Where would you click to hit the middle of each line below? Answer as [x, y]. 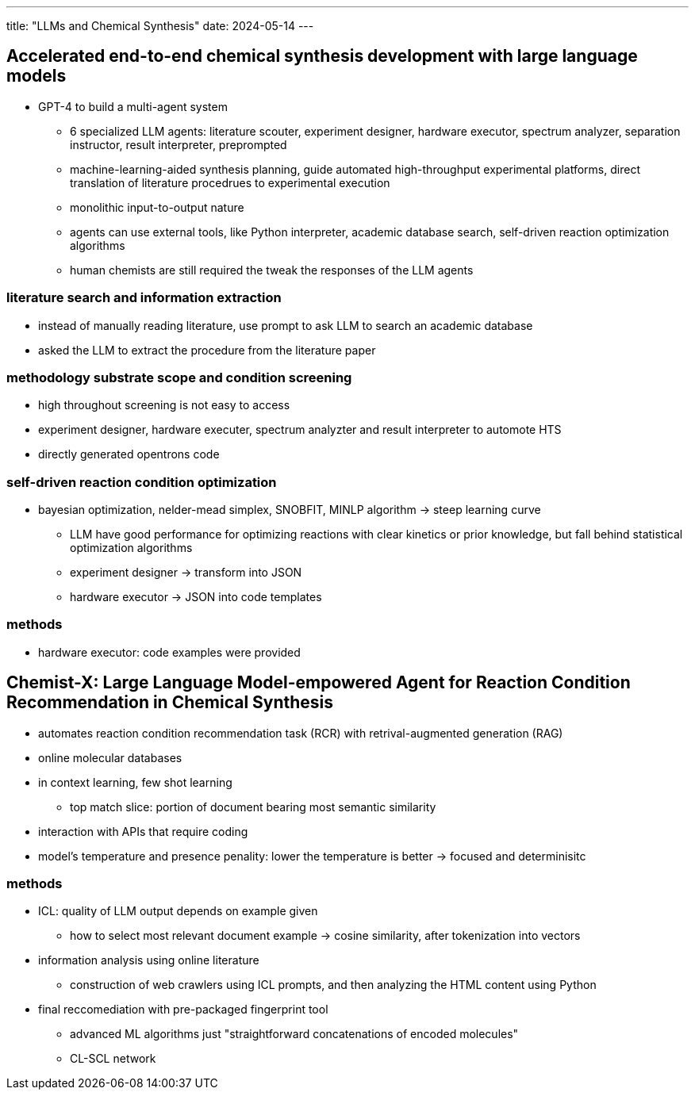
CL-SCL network [113, 1059]
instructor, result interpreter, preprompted [179, 144]
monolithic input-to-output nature [157, 207]
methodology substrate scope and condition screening [179, 377]
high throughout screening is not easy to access [164, 405]
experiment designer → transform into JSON [186, 573]
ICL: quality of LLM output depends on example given [178, 911]
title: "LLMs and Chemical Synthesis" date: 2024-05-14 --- [160, 26]
